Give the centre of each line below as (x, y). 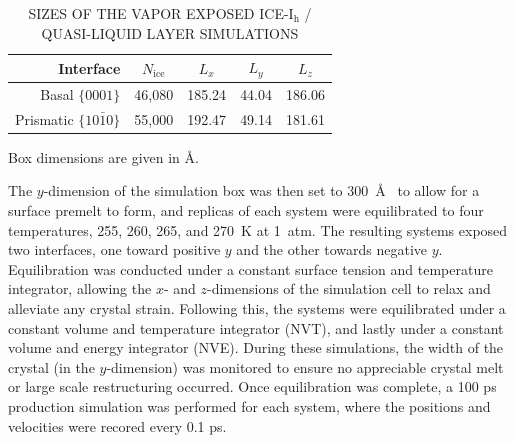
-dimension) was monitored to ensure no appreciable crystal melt (305, 366)
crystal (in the (51, 366)
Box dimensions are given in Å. (103, 156)
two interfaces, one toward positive (114, 249)
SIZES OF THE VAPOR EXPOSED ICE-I (161, 13)
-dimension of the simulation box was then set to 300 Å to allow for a (261, 190)
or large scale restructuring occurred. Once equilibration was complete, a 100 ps (252, 386)
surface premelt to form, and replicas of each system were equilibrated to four (246, 210)
